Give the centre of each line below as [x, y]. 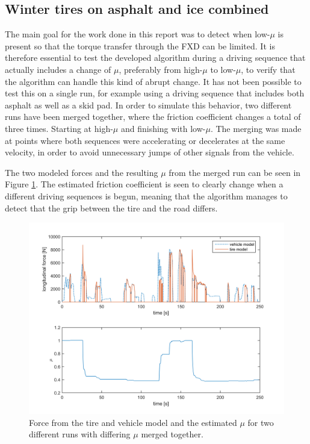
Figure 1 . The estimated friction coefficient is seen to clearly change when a [144, 184]
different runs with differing [80, 434]
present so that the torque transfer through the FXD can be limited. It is [140, 45]
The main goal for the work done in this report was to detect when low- [138, 34]
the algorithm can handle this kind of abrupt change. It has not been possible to [153, 81]
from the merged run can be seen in [235, 172]
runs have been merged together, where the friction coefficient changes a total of [153, 117]
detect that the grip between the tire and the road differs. [111, 208]
